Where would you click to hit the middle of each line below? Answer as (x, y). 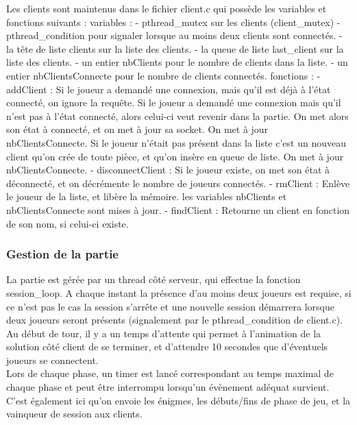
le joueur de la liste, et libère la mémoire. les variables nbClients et (147, 196)
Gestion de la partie (62, 254)
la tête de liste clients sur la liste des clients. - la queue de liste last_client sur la (175, 48)
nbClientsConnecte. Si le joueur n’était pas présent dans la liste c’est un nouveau (176, 142)
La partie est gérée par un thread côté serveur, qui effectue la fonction (153, 279)
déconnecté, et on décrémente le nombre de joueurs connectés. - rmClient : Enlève (178, 183)
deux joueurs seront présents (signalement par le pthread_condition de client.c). (174, 320)
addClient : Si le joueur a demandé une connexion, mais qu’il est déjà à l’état (169, 89)
